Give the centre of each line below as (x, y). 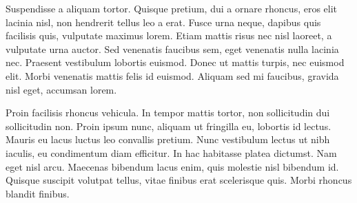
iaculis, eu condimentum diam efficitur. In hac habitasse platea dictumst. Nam (171, 152)
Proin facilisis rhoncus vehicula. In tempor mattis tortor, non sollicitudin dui (168, 113)
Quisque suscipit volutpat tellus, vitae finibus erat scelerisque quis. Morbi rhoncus (179, 180)
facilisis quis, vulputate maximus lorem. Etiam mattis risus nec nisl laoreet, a (169, 35)
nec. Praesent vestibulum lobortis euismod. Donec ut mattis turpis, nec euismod (175, 62)
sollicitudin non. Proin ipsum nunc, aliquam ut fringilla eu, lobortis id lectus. (169, 126)
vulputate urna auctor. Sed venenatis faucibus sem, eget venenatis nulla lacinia (172, 49)
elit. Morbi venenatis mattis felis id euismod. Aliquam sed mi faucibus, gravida (172, 75)
